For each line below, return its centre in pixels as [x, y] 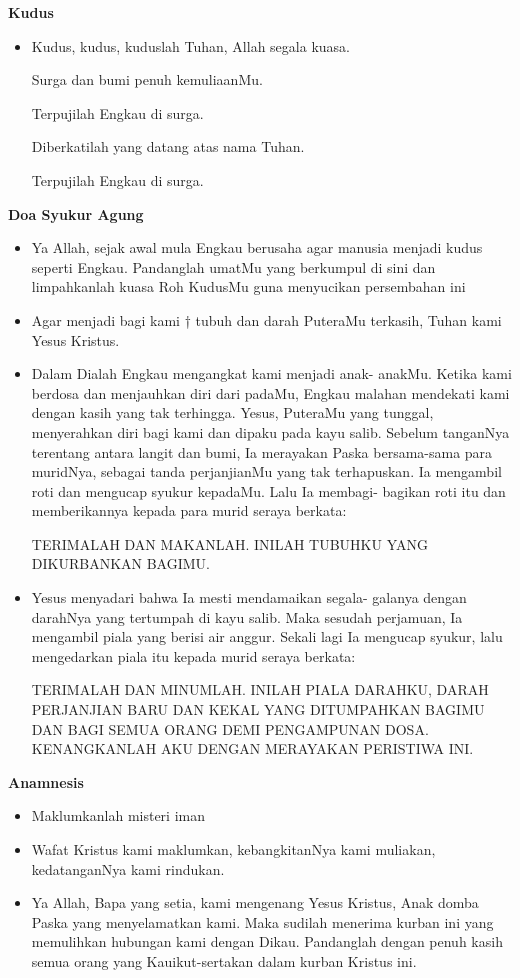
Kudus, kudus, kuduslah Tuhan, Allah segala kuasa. [190, 45]
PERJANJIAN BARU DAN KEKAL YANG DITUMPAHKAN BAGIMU [258, 709]
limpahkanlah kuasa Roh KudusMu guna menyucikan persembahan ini [248, 286]
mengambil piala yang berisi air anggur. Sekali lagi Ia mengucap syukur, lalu [267, 636]
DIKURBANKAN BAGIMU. [121, 563]
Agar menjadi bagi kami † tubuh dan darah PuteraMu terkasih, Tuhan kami [266, 319]
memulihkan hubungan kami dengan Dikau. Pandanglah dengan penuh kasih [267, 941]
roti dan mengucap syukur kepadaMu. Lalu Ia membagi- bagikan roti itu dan [268, 490]
